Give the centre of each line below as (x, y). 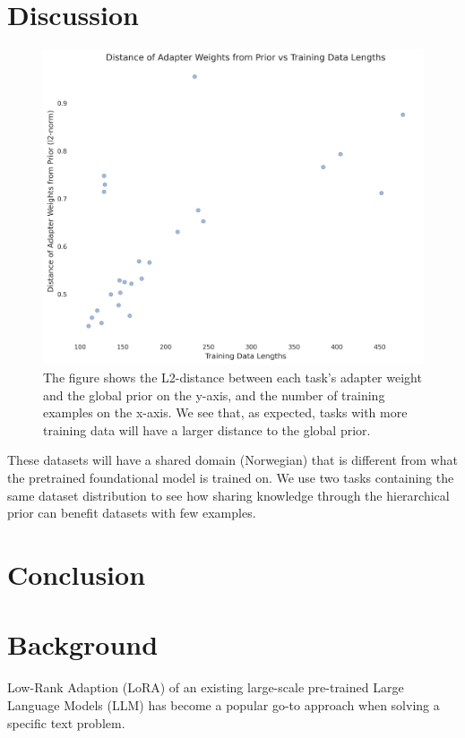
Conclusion (77, 575)
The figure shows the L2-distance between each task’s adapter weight (232, 378)
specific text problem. (66, 722)
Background (83, 644)
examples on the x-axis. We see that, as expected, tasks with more (225, 412)
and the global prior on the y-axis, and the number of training (214, 395)
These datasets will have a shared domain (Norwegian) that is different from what (232, 460)
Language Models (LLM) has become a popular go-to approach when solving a (224, 704)
